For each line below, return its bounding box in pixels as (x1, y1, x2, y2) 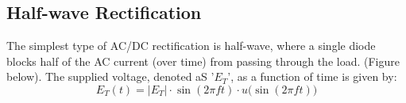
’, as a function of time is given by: (227, 68, 397, 85)
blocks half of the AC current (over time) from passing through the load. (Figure (6, 52, 400, 69)
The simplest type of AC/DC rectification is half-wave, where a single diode (6, 37, 376, 54)
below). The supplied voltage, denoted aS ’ (6, 68, 215, 85)
